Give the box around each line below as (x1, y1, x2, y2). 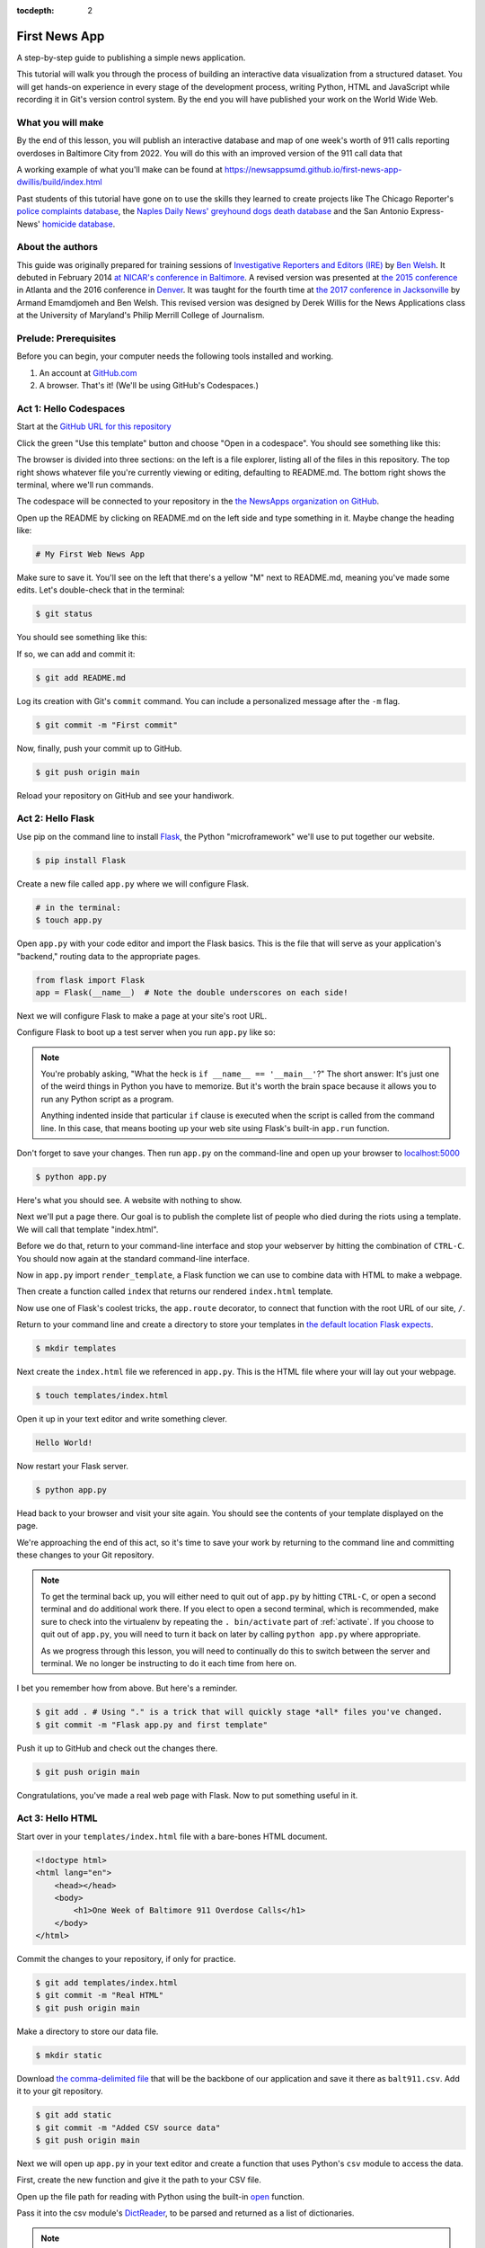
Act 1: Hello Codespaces (16, 402, 126, 415)
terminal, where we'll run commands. (16, 479, 154, 490)
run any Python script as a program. (40, 1093, 174, 1104)
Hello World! (35, 1438, 93, 1448)
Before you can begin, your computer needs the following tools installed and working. (16, 351, 334, 361)
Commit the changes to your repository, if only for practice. (16, 1954, 236, 1965)
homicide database (41, 219, 113, 229)
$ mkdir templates (35, 1343, 117, 1353)
